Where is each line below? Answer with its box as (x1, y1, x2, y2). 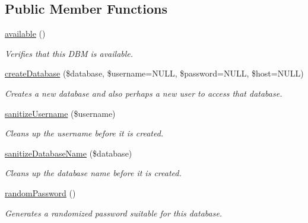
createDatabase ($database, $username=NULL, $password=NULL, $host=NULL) (5, 67, 304, 79)
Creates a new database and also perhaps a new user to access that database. (5, 87, 282, 99)
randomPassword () (5, 186, 76, 199)
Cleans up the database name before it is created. (5, 167, 182, 179)
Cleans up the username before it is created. (5, 127, 164, 139)
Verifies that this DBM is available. (5, 47, 134, 59)
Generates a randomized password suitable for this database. (5, 206, 223, 219)
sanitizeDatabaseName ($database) (5, 146, 132, 159)
